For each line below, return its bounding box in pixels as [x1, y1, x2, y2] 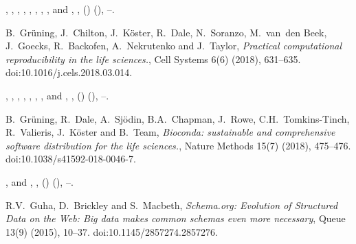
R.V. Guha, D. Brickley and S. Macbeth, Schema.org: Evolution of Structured [5, 197, 338, 212]
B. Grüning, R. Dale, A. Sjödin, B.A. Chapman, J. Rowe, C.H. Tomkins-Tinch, [5, 111, 350, 125]
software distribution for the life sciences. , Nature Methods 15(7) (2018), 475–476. [5, 138, 351, 152]
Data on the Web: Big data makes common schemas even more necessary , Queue [5, 211, 346, 225]
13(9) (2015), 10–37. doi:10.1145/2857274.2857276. [5, 224, 218, 239]
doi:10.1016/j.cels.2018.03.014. [5, 65, 133, 80]
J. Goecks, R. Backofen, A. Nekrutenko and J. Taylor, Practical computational [5, 38, 342, 53]
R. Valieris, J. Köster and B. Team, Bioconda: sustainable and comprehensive [5, 125, 335, 139]
